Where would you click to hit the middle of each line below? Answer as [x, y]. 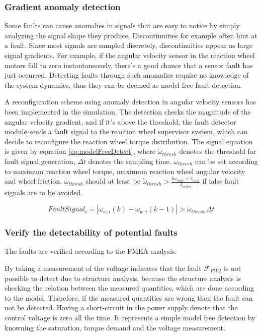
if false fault [221, 181]
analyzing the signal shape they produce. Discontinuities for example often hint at [131, 35]
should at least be [113, 181]
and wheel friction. [33, 181]
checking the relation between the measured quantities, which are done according [129, 288]
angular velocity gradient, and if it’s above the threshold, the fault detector [120, 121]
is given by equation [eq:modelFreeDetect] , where [80, 151]
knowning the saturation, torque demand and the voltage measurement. [115, 327]
